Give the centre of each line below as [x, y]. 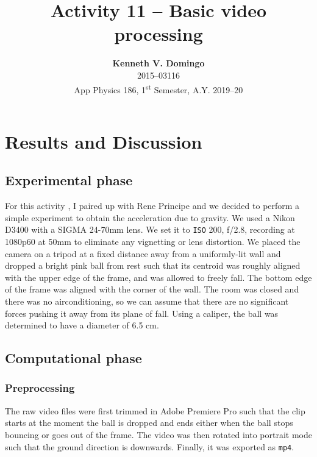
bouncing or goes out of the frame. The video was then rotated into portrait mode [158, 434]
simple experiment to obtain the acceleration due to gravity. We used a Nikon [150, 217]
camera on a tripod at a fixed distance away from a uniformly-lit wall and [143, 253]
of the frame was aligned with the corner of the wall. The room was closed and [152, 289]
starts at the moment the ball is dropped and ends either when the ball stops [149, 423]
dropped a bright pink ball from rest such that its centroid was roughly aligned [153, 265]
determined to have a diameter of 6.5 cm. [82, 325]
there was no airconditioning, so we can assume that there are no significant [147, 301]
